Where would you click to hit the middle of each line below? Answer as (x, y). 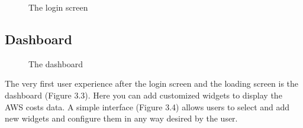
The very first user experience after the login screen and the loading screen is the (152, 83)
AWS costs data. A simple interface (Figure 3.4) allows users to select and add (147, 106)
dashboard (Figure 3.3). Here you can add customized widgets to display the (144, 95)
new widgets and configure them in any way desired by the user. (121, 118)
